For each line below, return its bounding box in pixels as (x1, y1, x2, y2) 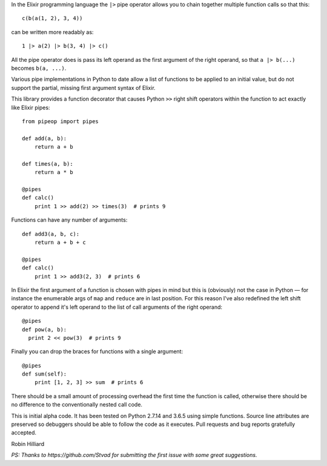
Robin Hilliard (11, 440, 45, 447)
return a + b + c (34, 238, 86, 246)
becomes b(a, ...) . (11, 64, 67, 72)
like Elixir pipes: (11, 104, 50, 111)
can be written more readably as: (11, 28, 94, 36)
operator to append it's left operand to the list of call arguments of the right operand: (11, 303, 223, 311)
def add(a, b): (22, 135, 67, 142)
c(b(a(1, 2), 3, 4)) (22, 15, 83, 22)
